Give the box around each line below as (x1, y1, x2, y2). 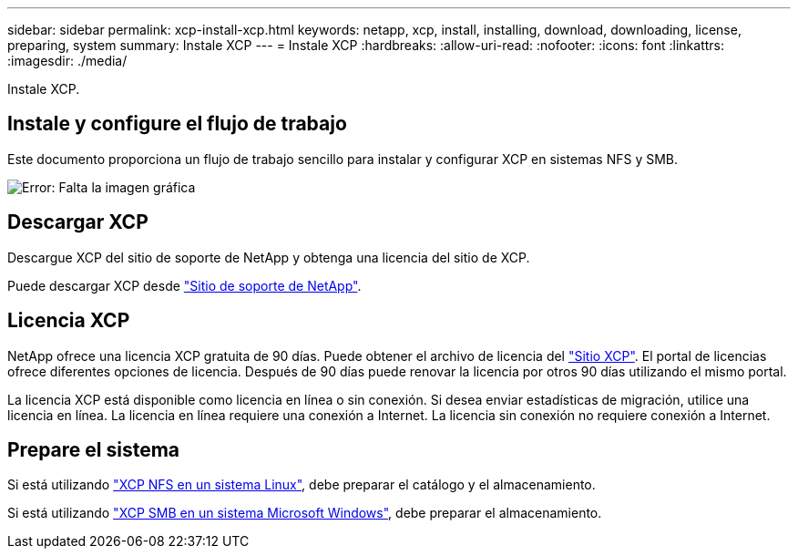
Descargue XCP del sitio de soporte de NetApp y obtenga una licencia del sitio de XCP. (7, 249, 530, 265)
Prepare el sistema (7, 438, 180, 461)
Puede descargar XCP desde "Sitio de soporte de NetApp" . (7, 277, 362, 293)
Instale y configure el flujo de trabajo (7, 112, 347, 136)
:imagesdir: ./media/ (7, 53, 128, 68)
